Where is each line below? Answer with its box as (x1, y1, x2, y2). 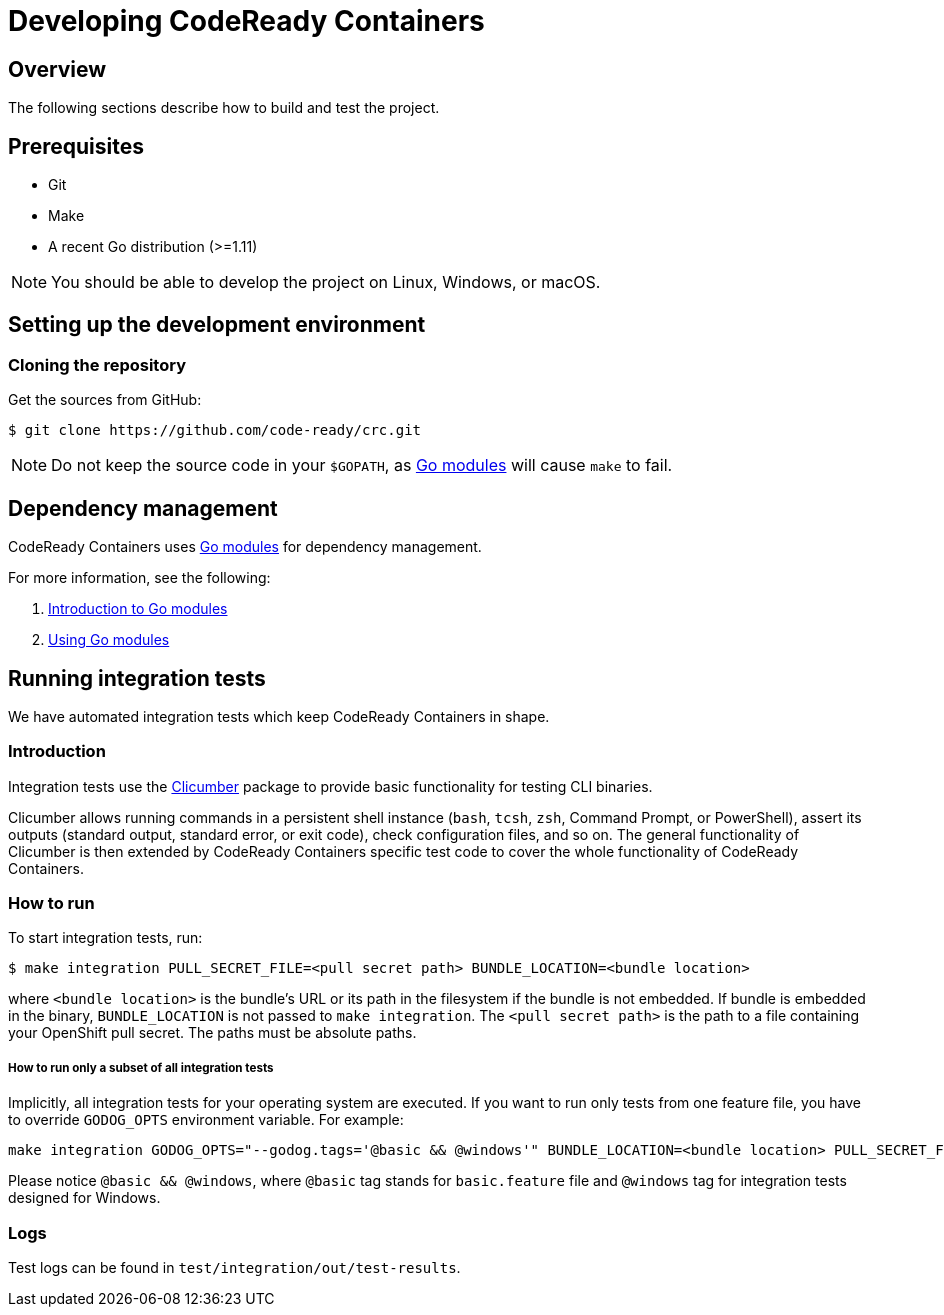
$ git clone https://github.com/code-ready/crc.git (8, 422, 422, 439)
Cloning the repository (8, 354, 186, 375)
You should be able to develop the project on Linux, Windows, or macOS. (51, 272, 601, 293)
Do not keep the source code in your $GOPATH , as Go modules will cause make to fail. (51, 455, 673, 476)
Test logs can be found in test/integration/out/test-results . (8, 1258, 461, 1276)
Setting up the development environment (8, 312, 426, 338)
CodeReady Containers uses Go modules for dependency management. (8, 538, 482, 556)
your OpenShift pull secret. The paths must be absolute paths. (8, 1024, 417, 1042)
